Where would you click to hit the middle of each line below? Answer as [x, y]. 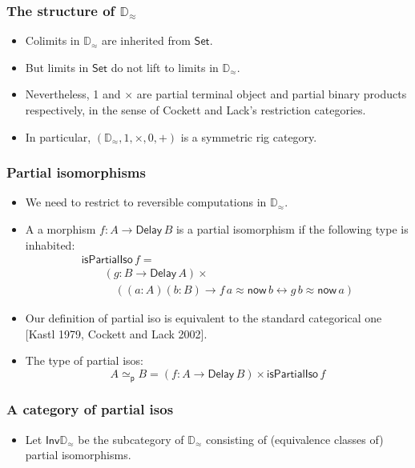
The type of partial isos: [84, 360]
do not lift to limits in [165, 67]
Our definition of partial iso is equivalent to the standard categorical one [203, 318]
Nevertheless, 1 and [73, 94]
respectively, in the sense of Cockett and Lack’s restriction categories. [195, 110]
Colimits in [52, 40]
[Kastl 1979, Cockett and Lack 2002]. [116, 333]
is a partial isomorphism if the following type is [292, 229]
